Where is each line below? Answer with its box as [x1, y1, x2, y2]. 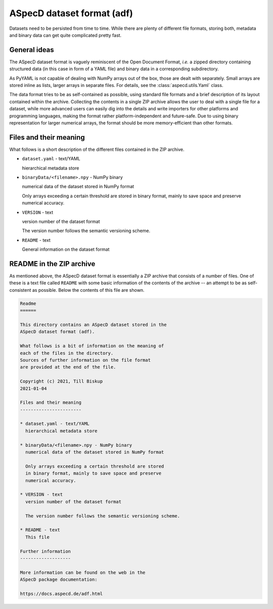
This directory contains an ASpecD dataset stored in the [20, 322, 167, 328]
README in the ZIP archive [9, 259, 96, 268]
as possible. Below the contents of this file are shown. [32, 287, 145, 293]
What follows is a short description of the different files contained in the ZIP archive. [9, 146, 185, 152]
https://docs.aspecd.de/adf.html [20, 591, 103, 596]
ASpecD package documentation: [20, 577, 98, 583]
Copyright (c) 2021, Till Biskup [20, 378, 103, 384]
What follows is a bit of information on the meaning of [20, 343, 164, 349]
